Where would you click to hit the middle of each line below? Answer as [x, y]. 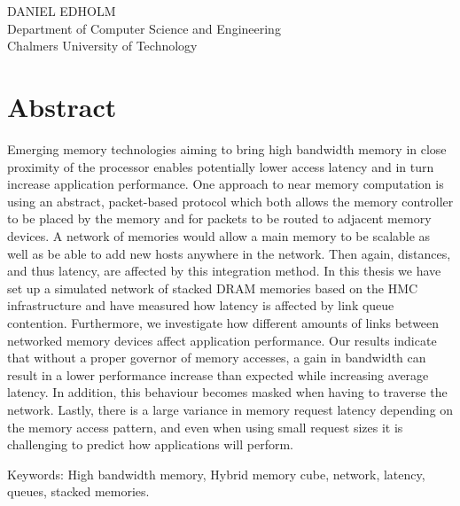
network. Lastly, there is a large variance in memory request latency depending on [230, 409]
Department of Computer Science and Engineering [144, 28]
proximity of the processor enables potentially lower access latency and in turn [221, 166]
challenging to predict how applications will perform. [151, 444]
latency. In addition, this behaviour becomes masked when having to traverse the [227, 392]
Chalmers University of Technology [102, 46]
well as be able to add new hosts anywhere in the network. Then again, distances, [229, 253]
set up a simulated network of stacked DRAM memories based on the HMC [213, 288]
